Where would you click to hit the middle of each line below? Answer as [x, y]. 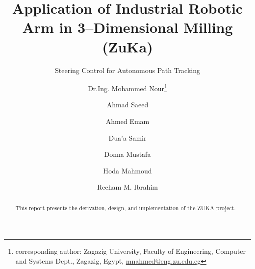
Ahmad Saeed [127, 105]
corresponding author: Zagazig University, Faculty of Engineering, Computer [130, 251]
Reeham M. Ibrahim [127, 187]
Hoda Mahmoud [127, 170]
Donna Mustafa [127, 154]
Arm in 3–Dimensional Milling [127, 27]
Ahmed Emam [127, 121]
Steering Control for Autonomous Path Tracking [127, 70]
